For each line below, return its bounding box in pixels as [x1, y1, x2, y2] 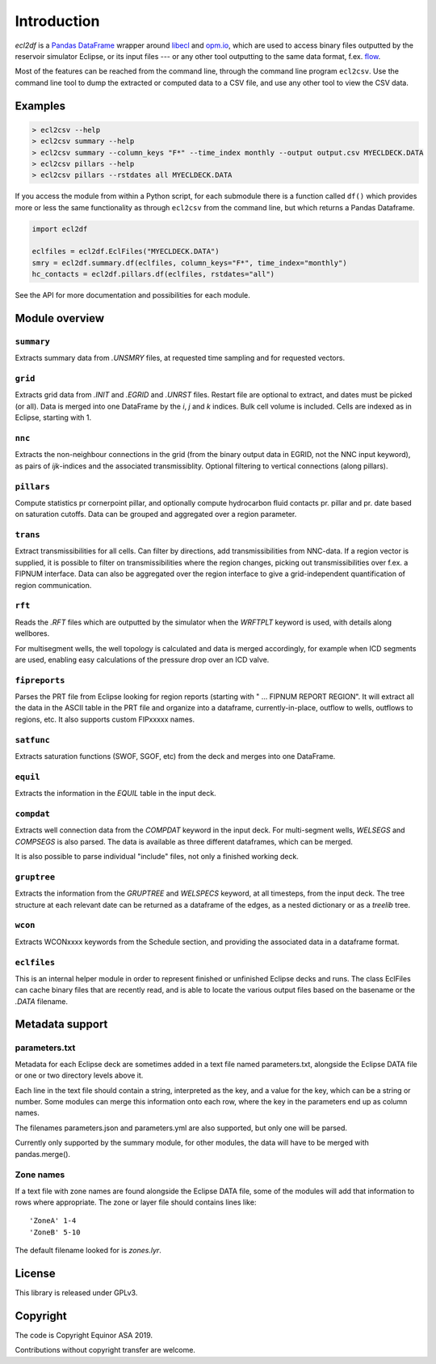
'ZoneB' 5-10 [29, 1227, 81, 1237]
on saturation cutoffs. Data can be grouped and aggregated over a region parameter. [15, 510, 297, 519]
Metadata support [15, 1018, 108, 1031]
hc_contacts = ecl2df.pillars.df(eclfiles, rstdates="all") [31, 269, 275, 279]
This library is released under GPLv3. [15, 1288, 138, 1298]
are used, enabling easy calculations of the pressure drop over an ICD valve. [15, 654, 270, 664]
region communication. [15, 580, 92, 590]
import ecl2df [31, 224, 88, 234]
